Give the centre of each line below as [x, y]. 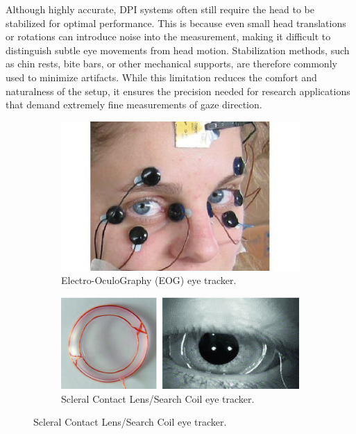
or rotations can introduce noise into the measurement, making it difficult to [168, 36]
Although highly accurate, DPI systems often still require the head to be [160, 9]
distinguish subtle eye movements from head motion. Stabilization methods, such [178, 50]
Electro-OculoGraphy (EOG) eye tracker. [149, 280]
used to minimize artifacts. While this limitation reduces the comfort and [161, 77]
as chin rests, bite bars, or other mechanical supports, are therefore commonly [171, 64]
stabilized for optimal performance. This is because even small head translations [176, 23]
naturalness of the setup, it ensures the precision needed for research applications [178, 91]
